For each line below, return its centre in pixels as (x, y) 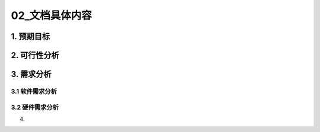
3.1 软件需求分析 (34, 91)
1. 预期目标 (31, 36)
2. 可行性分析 (35, 55)
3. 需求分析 (31, 74)
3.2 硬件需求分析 (35, 107)
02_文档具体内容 (51, 15)
